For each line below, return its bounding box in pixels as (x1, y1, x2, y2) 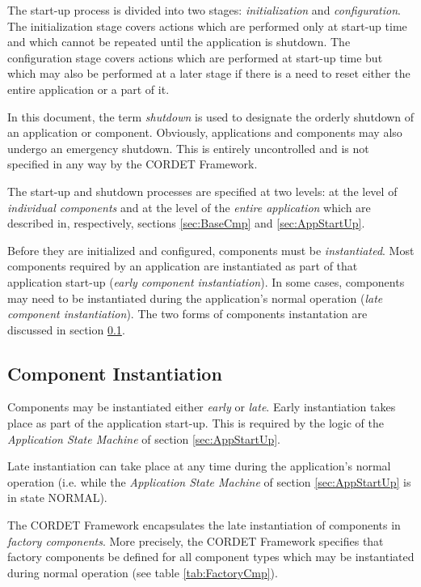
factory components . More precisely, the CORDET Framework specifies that (7, 532, 384, 549)
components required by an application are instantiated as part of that (7, 257, 358, 274)
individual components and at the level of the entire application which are (7, 198, 371, 215)
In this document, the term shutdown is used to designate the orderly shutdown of (7, 108, 415, 125)
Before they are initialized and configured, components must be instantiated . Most (7, 241, 415, 258)
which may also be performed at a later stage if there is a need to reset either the (7, 65, 410, 82)
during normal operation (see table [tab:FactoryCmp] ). (7, 564, 278, 581)
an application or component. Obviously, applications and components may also (7, 124, 402, 141)
